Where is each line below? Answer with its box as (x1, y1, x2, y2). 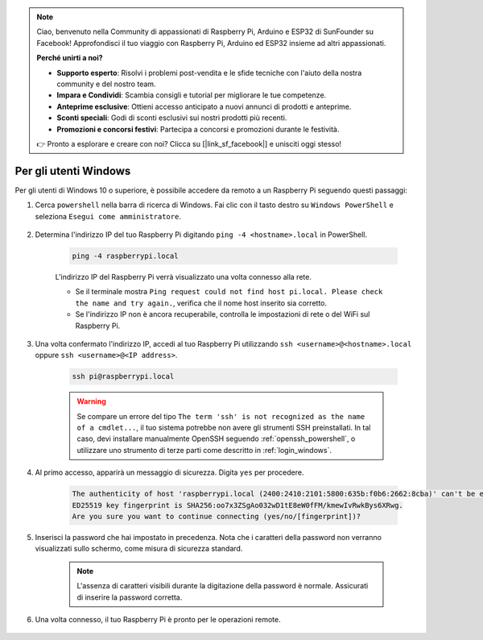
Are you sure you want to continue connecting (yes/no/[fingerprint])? (72, 512, 361, 521)
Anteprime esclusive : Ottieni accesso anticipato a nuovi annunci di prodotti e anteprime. (56, 102, 352, 111)
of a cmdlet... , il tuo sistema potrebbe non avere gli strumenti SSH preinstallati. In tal (76, 423, 371, 433)
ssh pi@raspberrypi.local (72, 372, 175, 381)
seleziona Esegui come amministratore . (35, 211, 181, 221)
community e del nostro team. (56, 79, 156, 89)
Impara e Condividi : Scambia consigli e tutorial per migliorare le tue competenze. (56, 90, 327, 100)
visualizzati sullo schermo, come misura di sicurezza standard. (35, 544, 243, 554)
